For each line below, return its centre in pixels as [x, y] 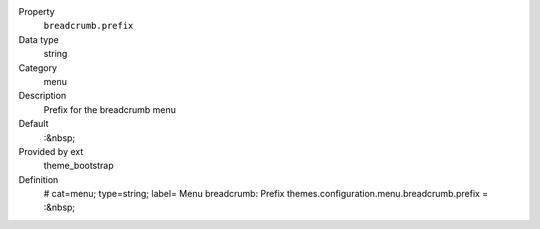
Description [42, 96]
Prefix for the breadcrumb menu [110, 109]
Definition [38, 179]
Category [38, 67]
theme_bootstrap [78, 166]
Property [36, 11]
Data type [38, 39]
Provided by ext [51, 151]
